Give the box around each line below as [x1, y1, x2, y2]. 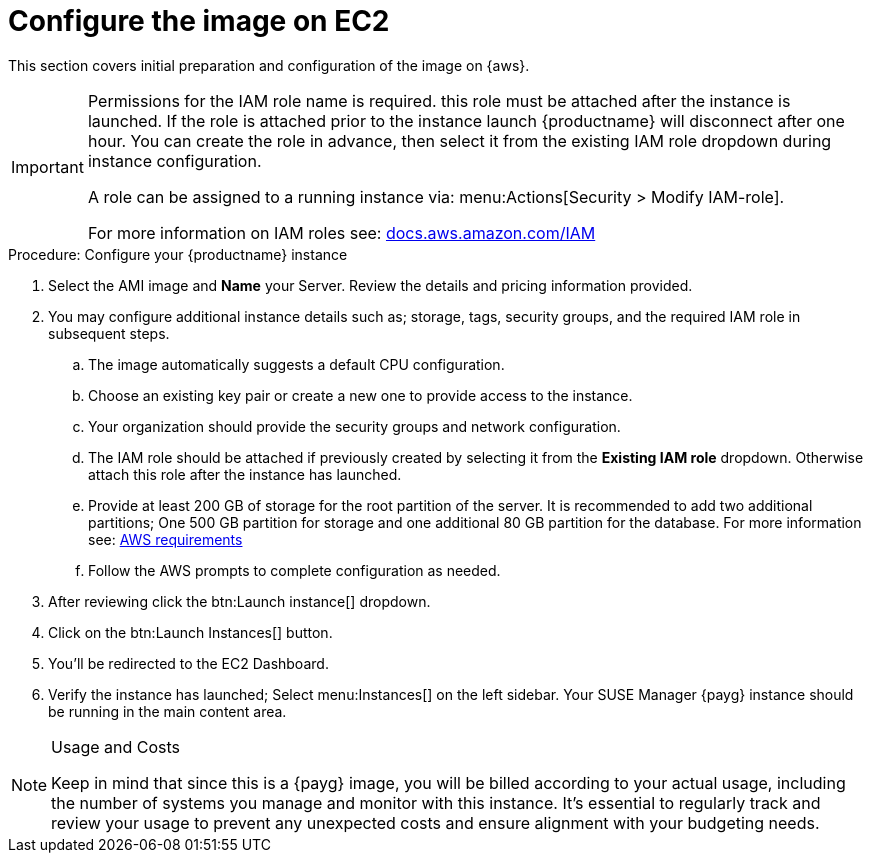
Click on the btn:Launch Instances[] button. [48, 623, 333, 641]
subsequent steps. [48, 324, 170, 342]
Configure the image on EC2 [8, 4, 390, 38]
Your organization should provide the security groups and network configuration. [88, 417, 621, 435]
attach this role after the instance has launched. [88, 465, 402, 483]
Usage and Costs [51, 736, 181, 757]
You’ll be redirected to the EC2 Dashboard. [48, 654, 329, 672]
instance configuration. [87, 150, 262, 171]
